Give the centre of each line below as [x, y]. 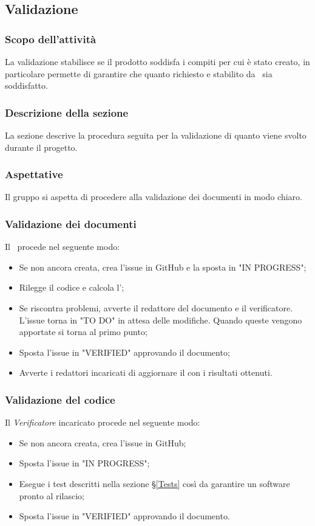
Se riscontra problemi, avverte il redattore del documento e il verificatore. [156, 308]
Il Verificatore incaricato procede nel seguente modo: [103, 422]
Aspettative [34, 174]
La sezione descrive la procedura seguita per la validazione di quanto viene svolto [156, 135]
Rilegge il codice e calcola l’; [72, 287]
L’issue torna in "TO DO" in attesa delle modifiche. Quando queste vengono [161, 320]
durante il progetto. [41, 147]
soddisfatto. [26, 85]
